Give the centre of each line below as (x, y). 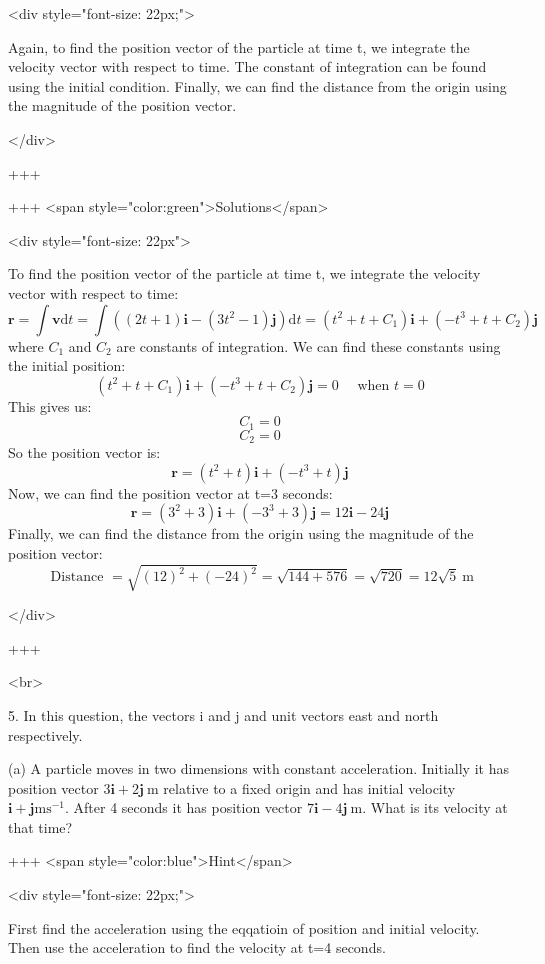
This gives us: (50, 405)
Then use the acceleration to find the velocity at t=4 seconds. (197, 947)
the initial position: (67, 365)
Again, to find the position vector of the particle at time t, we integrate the (239, 46)
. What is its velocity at (435, 807)
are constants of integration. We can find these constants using (308, 345)
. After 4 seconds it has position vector (184, 807)
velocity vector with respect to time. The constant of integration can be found (247, 66)
